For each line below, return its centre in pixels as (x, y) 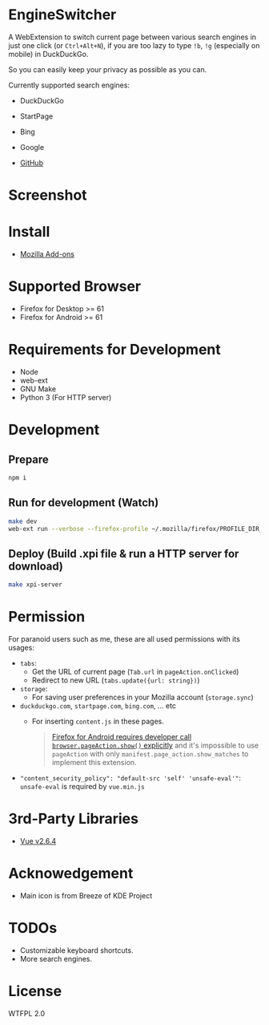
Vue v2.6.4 (38, 841)
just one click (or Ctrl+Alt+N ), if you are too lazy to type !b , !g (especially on (134, 45)
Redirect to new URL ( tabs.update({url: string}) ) (116, 680)
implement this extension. (94, 762)
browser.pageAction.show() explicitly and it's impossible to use (155, 745)
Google (32, 147)
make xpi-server (35, 585)
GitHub (32, 163)
